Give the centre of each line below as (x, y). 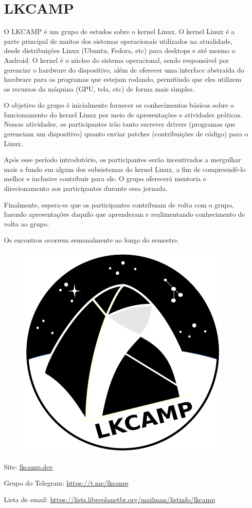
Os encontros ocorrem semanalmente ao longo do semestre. (92, 240)
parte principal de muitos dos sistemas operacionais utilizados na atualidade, (118, 41)
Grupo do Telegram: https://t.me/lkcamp (66, 483)
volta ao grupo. (27, 223)
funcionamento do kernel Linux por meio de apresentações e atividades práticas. (123, 114)
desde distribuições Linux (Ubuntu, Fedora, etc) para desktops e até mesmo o (120, 50)
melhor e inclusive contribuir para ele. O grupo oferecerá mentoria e (105, 179)
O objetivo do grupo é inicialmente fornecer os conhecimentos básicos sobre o (119, 105)
